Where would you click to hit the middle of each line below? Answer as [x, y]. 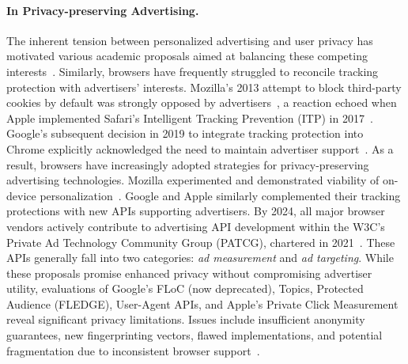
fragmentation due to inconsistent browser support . [133, 350]
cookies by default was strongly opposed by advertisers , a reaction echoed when [202, 102]
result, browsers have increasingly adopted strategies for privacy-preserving [188, 164]
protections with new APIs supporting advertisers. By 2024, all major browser [196, 211]
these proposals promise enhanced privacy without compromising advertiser [189, 273]
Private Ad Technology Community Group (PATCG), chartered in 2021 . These [201, 242]
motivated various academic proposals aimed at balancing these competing [187, 56]
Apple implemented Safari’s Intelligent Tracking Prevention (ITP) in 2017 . [190, 118]
